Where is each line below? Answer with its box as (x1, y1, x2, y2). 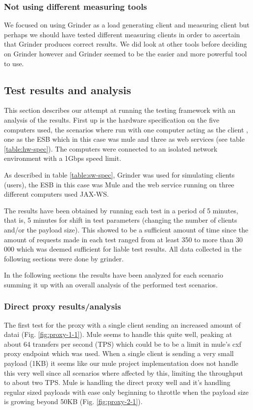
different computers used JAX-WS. (4, 189, 109, 199)
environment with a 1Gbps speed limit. (4, 153, 122, 163)
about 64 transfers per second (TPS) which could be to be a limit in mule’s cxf (4, 338, 242, 349)
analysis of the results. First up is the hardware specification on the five (4, 114, 220, 125)
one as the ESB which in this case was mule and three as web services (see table (4, 134, 245, 144)
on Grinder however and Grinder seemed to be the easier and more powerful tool (4, 49, 247, 58)
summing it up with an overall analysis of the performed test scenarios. (4, 279, 218, 289)
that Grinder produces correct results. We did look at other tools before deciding (4, 39, 247, 49)
